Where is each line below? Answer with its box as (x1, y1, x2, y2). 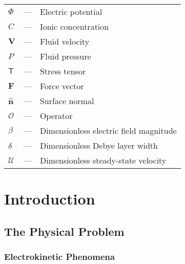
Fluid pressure (39, 50, 91, 62)
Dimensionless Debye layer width (39, 139, 158, 151)
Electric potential (39, 6, 102, 17)
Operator (39, 110, 73, 121)
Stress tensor (39, 65, 86, 77)
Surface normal (39, 95, 94, 107)
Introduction (4, 188, 95, 209)
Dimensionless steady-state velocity (39, 154, 167, 166)
